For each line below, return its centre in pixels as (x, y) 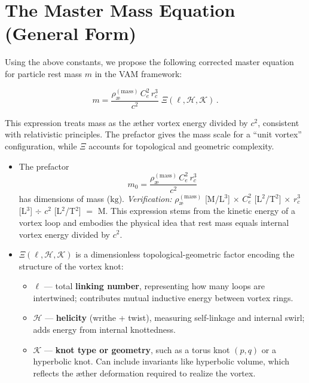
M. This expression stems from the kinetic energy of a (196, 211)
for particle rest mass (44, 73)
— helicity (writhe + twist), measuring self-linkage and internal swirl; (175, 318)
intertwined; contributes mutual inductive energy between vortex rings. (163, 297)
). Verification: (145, 198)
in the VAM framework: (138, 73)
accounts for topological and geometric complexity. (181, 146)
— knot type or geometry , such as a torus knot (137, 349)
